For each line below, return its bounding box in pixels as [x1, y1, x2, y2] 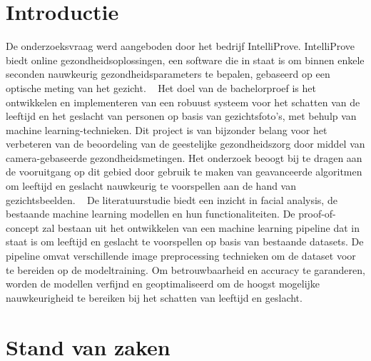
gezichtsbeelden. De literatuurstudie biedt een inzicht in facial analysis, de [6, 192, 337, 207]
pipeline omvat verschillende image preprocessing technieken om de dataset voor [6, 248, 356, 263]
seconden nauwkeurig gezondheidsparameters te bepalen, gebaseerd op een [6, 66, 330, 81]
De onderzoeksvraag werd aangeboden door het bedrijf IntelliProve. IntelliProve [6, 39, 355, 54]
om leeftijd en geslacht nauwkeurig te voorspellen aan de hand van [6, 178, 297, 193]
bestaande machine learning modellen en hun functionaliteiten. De [6, 206, 295, 221]
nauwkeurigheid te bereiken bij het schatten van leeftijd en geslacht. [6, 290, 303, 305]
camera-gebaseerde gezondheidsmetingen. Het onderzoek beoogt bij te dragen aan [6, 150, 362, 165]
